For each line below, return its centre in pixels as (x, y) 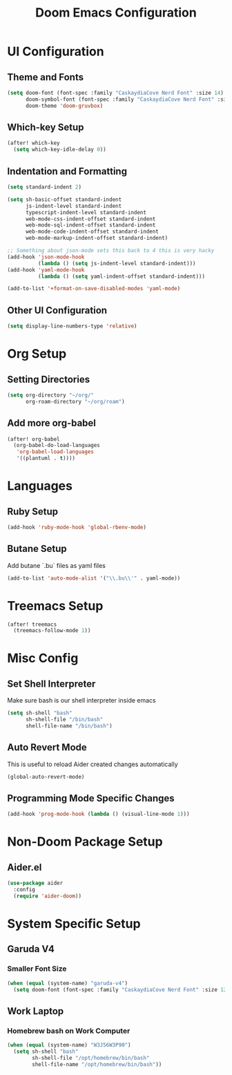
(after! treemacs (32, 624)
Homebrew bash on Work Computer (69, 1031)
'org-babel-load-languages (55, 452)
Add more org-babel (52, 423)
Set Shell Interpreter (51, 684)
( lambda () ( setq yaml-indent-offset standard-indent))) (122, 276)
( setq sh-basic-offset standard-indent (65, 199)
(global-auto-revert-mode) (46, 777)
